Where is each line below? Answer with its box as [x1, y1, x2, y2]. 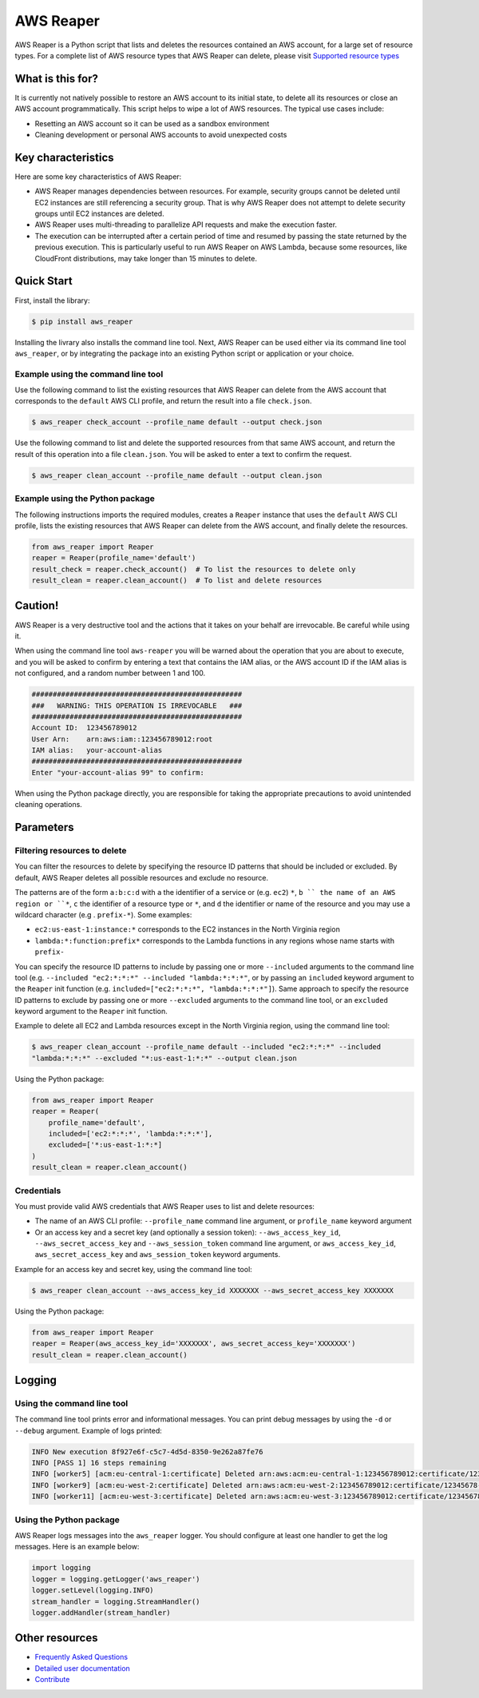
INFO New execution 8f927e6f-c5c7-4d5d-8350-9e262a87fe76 [31, 1447, 263, 1456]
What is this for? [14, 72, 99, 85]
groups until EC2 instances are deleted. [34, 209, 164, 219]
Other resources [14, 1631, 98, 1645]
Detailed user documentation [34, 1663, 131, 1673]
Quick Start [14, 274, 73, 288]
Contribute [34, 1675, 70, 1684]
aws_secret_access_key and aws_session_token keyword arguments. [34, 1250, 281, 1259]
